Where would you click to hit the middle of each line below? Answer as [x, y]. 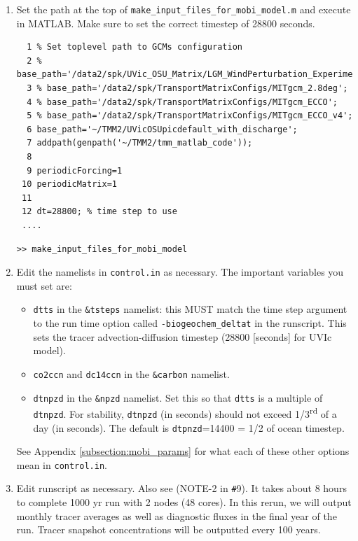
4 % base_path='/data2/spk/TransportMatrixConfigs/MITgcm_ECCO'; [182, 102]
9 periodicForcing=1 [75, 170]
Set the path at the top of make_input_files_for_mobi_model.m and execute [184, 9]
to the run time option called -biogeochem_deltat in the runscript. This [190, 323]
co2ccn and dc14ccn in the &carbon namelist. [131, 373]
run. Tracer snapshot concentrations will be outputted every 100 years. [168, 529]
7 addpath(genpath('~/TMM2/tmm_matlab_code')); [140, 143]
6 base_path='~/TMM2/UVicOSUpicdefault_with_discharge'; [162, 129]
